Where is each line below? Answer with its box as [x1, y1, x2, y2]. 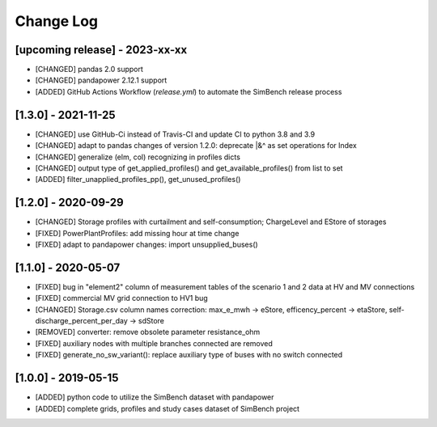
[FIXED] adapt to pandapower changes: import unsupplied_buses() [35, 239, 258, 249]
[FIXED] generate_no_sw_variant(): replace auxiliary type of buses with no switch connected [35, 350, 343, 360]
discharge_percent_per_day [35, 316, 129, 326]
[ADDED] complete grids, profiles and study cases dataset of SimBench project [35, 404, 299, 413]
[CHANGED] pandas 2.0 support [35, 65, 143, 74]
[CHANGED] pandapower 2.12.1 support [35, 75, 168, 85]
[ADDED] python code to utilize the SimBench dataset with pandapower [35, 392, 274, 402]
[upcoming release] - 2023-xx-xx [15, 43, 188, 57]
